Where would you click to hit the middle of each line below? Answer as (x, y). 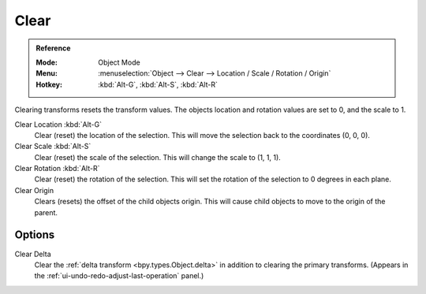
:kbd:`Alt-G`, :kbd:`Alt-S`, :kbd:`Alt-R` (158, 84)
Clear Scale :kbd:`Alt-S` (53, 147)
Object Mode (120, 62)
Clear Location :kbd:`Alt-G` (58, 124)
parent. (46, 212)
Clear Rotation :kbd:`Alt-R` (57, 169)
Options (35, 235)
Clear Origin (34, 190)
